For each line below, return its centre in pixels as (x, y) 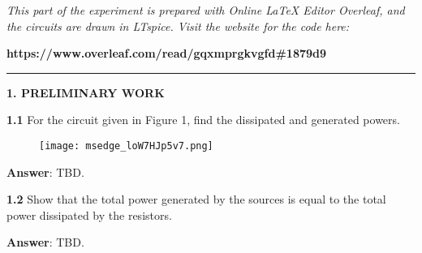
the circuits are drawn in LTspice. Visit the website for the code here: (178, 26)
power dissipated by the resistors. (89, 214)
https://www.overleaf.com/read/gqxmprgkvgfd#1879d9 (167, 53)
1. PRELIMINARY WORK (86, 92)
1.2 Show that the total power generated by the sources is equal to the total (196, 199)
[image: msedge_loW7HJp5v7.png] (126, 146)
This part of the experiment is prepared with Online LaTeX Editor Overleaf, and (206, 10)
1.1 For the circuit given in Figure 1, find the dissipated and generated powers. (203, 120)
